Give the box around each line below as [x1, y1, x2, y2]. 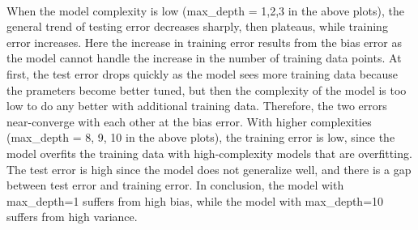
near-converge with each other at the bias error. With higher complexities [6, 113, 372, 130]
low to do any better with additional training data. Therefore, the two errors [6, 97, 387, 114]
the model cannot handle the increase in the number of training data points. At [6, 49, 402, 66]
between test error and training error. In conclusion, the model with [6, 177, 344, 194]
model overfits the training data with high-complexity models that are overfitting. [6, 144, 412, 161]
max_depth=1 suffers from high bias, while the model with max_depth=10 [6, 192, 384, 209]
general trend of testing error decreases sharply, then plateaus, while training [6, 18, 388, 35]
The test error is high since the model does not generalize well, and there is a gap [6, 160, 412, 177]
